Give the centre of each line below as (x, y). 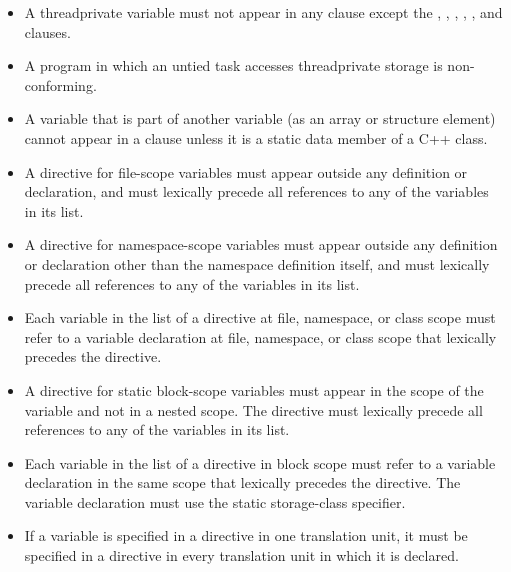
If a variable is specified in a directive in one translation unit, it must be (246, 535)
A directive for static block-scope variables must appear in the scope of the (254, 389)
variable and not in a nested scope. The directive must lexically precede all (253, 409)
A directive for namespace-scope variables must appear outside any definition (261, 244)
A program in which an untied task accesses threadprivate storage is (233, 65)
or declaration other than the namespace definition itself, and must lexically (257, 263)
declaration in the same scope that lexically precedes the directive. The (242, 482)
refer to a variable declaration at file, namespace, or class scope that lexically (260, 336)
